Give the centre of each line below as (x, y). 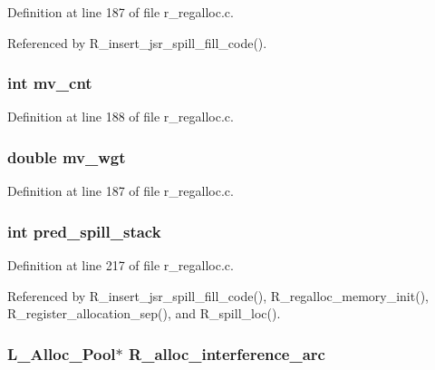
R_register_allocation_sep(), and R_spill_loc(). (144, 313)
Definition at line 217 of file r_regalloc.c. (121, 265)
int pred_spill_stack (84, 231)
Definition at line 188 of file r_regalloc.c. (121, 117)
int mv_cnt (50, 83)
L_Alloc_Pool (62, 353)
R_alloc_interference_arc (227, 353)
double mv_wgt (67, 156)
